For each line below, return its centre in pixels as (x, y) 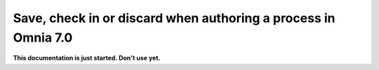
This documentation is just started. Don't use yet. (87, 58)
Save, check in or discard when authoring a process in (174, 18)
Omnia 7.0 (43, 37)
